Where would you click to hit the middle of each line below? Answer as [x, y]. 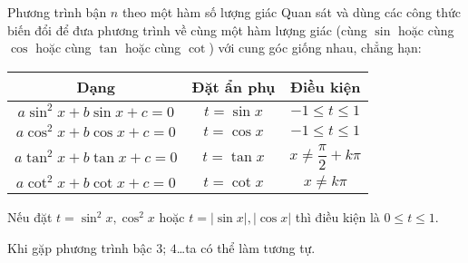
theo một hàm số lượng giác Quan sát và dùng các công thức [291, 12]
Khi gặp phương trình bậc [80, 247]
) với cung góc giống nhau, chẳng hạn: [315, 48]
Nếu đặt [30, 217]
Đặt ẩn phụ [234, 86]
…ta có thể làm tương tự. [246, 247]
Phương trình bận [57, 12]
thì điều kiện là [337, 217]
